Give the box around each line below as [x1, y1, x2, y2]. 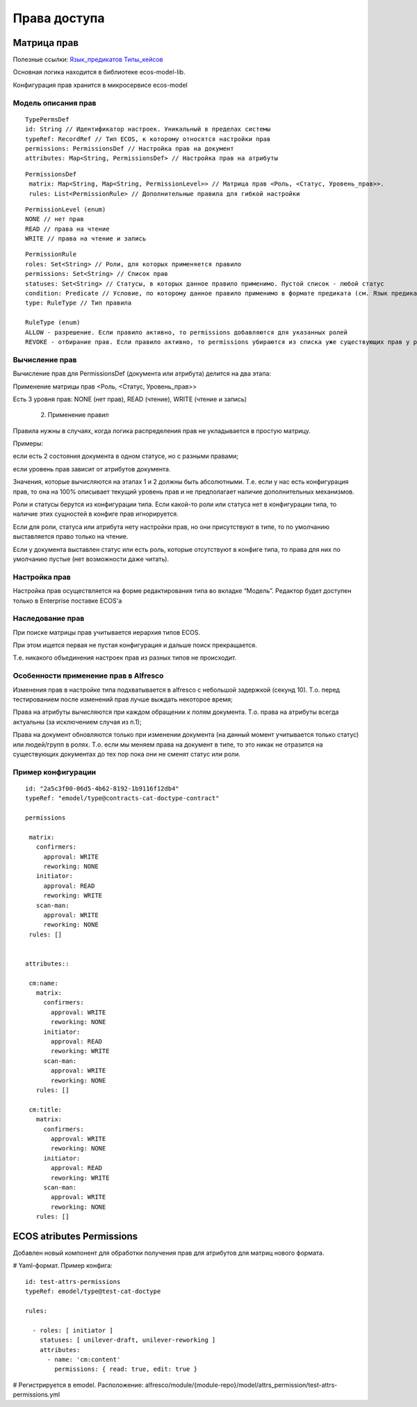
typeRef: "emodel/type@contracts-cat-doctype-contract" [25, 795, 220, 802]
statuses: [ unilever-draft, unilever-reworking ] [39, 1336, 216, 1344]
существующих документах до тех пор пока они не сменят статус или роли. [13, 749, 241, 758]
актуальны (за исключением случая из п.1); [13, 717, 142, 726]
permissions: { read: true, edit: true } [54, 1365, 198, 1373]
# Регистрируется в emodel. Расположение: [13, 1381, 144, 1389]
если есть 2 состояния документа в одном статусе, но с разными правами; [13, 452, 239, 460]
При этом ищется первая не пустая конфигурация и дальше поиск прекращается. [13, 641, 257, 649]
